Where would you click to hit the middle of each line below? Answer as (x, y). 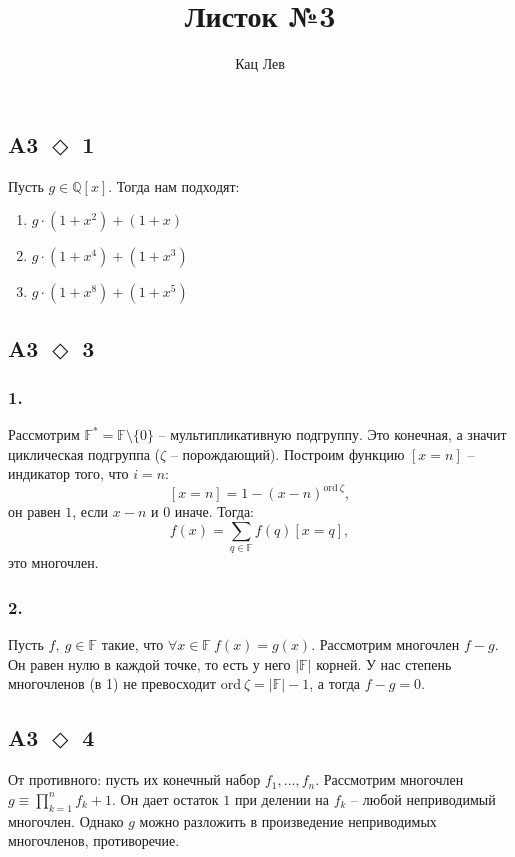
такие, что (132, 644)
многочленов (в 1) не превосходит (112, 683)
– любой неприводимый (423, 798)
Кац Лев (260, 63)
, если (90, 511)
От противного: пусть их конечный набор (134, 779)
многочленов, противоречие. (94, 840)
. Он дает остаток (165, 798)
